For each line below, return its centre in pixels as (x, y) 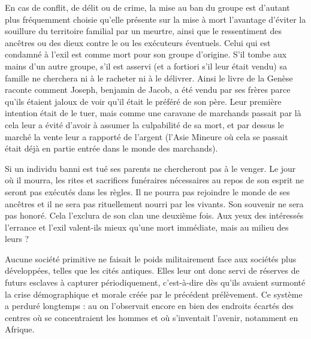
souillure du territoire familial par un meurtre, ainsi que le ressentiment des (143, 31)
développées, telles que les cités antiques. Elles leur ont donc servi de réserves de (152, 270)
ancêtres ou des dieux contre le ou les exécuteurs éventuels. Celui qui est (138, 42)
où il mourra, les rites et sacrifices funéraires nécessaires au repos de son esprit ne (154, 180)
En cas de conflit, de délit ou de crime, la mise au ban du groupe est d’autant (147, 7)
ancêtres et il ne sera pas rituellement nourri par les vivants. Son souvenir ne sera (154, 203)
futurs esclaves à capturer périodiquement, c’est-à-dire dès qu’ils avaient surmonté (155, 282)
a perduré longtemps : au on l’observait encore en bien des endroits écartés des (150, 306)
